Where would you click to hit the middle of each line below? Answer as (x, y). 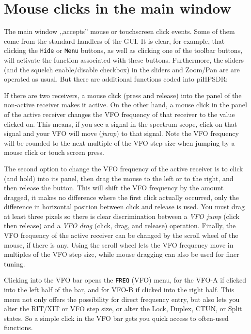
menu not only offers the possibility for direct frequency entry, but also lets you (122, 299)
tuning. (15, 263)
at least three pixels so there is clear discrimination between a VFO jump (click (122, 216)
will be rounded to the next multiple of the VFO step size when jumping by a (119, 142)
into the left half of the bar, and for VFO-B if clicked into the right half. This (119, 290)
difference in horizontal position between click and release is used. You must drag (125, 207)
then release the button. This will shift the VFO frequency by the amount (114, 188)
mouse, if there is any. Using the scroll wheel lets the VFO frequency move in (119, 244)
